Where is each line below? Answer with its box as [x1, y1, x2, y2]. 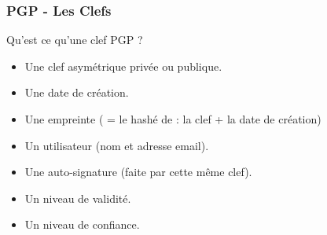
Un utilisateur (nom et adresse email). [24, 137, 209, 153]
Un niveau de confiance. [24, 216, 140, 233]
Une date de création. [24, 84, 129, 101]
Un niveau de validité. [24, 189, 131, 206]
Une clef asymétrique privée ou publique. [24, 57, 222, 74]
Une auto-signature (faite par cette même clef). [24, 163, 252, 180]
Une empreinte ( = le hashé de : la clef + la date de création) [24, 111, 321, 127]
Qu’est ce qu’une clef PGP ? [6, 31, 143, 48]
